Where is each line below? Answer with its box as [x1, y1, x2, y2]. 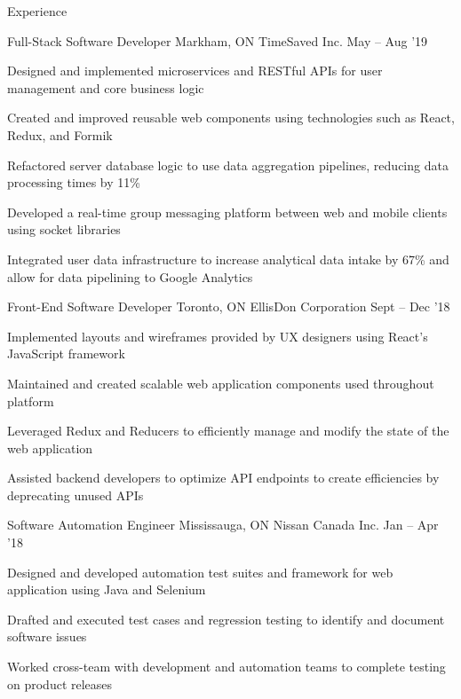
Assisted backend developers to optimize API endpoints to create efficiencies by [7, 468, 440, 487]
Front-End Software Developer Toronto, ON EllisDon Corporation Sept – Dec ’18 [7, 297, 450, 316]
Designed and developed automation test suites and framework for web [7, 562, 393, 581]
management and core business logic [7, 78, 204, 97]
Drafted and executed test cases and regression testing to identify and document [7, 609, 445, 628]
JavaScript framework [7, 344, 125, 363]
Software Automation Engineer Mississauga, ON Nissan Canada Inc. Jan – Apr [7, 515, 439, 534]
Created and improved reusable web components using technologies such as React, [7, 108, 455, 127]
